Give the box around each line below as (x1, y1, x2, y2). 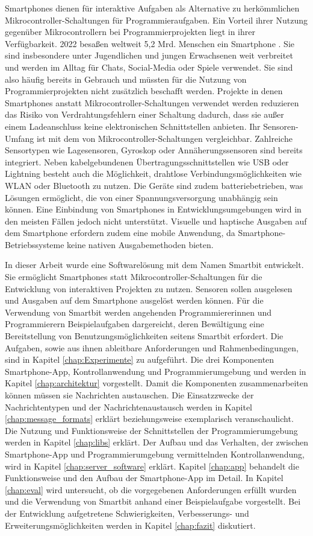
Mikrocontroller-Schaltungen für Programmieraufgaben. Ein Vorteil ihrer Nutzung (5, 13, 308, 26)
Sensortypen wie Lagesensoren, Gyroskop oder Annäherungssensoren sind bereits (5, 144, 303, 156)
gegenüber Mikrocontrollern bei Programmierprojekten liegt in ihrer (5, 25, 255, 38)
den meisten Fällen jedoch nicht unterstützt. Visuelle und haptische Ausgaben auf (5, 214, 307, 227)
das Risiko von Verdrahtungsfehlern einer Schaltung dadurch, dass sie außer (5, 108, 284, 121)
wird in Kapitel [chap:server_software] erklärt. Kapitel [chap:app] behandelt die (5, 459, 299, 472)
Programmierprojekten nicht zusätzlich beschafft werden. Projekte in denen (5, 85, 283, 97)
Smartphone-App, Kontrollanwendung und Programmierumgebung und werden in (5, 365, 306, 377)
